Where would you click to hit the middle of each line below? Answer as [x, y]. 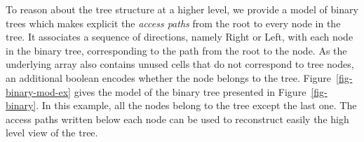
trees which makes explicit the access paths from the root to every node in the [173, 23]
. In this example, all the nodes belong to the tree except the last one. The [196, 105]
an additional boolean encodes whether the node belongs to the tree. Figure [169, 77]
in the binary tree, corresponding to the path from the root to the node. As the [176, 50]
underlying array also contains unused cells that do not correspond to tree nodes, [180, 64]
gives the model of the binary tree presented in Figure [190, 91]
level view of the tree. [52, 133]
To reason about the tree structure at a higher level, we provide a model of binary [182, 9]
